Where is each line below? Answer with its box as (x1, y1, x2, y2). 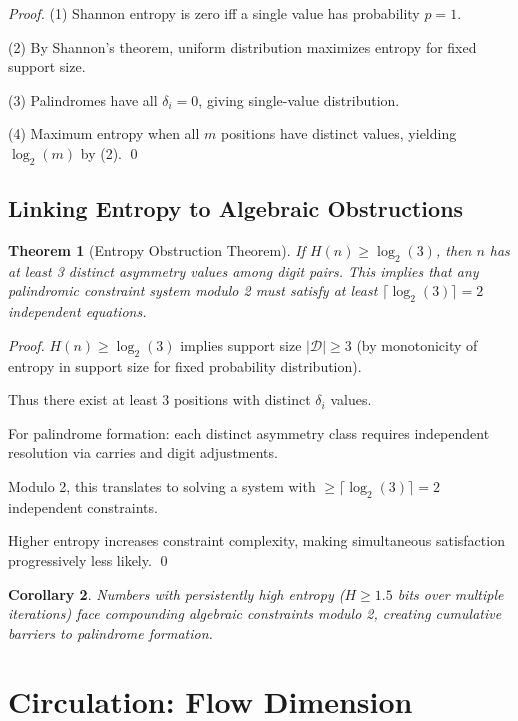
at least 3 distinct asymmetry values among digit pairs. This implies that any (8, 260, 479, 281)
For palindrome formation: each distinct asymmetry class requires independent (8, 422, 490, 443)
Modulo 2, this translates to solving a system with (8, 475, 316, 496)
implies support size (180, 334, 302, 355)
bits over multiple (397, 583, 504, 604)
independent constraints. (8, 496, 158, 517)
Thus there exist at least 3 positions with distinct (8, 389, 311, 410)
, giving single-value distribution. (198, 89, 400, 110)
